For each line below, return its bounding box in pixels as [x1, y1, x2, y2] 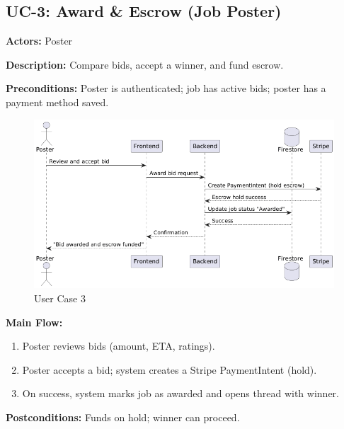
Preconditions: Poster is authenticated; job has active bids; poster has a [6, 81, 326, 96]
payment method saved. [6, 94, 109, 109]
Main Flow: [6, 314, 63, 329]
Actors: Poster [6, 33, 73, 48]
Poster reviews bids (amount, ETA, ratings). [22, 338, 215, 353]
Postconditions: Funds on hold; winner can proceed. [6, 409, 240, 424]
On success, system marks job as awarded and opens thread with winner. [22, 386, 339, 401]
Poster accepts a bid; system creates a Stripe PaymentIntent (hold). [22, 362, 317, 377]
